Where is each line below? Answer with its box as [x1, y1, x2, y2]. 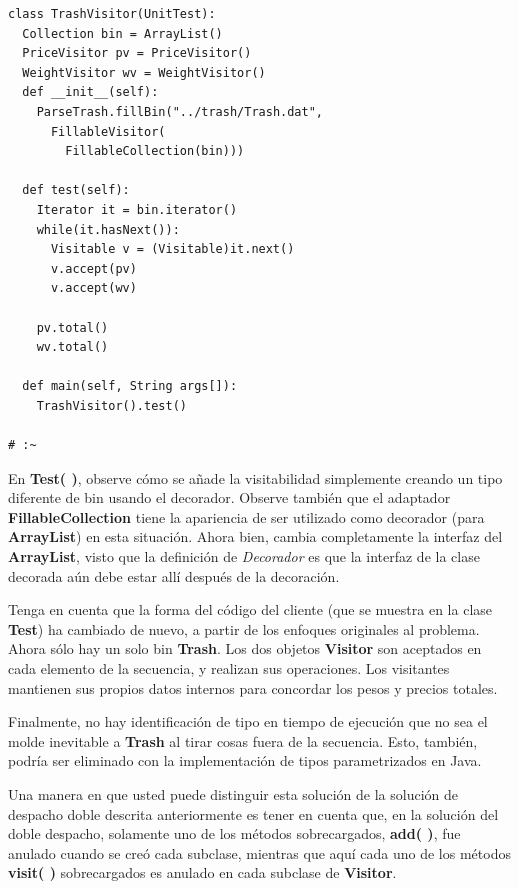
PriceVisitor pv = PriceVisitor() [22, 46, 252, 61]
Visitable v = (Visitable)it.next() [50, 242, 295, 257]
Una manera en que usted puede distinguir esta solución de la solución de [8, 783, 459, 804]
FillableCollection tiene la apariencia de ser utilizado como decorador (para [8, 506, 485, 527]
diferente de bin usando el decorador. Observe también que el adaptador [8, 487, 451, 508]
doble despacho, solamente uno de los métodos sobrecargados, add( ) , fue [8, 823, 461, 844]
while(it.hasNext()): [36, 222, 180, 237]
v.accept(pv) [50, 261, 137, 276]
